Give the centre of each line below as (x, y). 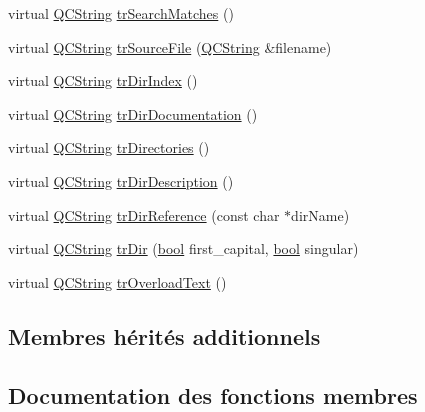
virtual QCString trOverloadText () (117, 281)
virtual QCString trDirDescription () (121, 180)
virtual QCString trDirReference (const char (144, 214)
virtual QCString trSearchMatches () (121, 13)
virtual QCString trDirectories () (109, 147)
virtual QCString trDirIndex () (103, 80)
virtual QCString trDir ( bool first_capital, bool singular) (183, 248)
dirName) (320, 214)
